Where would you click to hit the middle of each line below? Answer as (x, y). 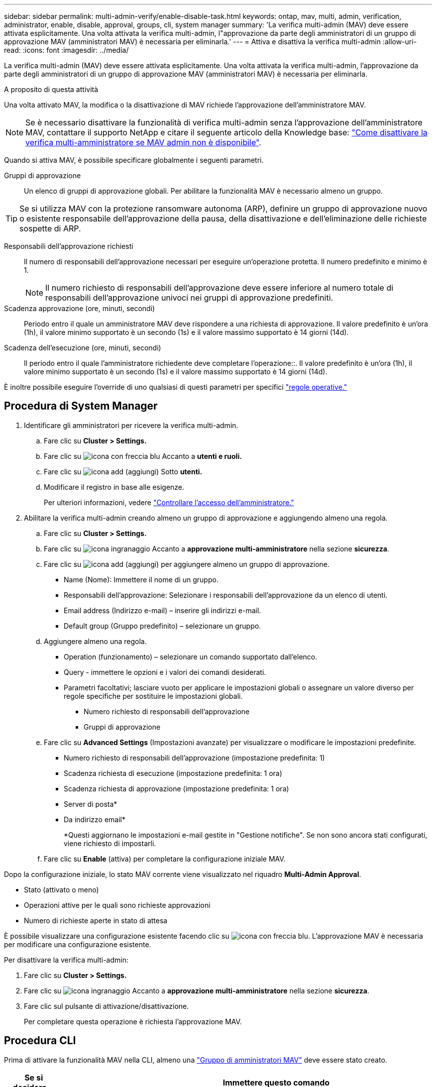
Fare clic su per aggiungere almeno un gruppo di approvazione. (187, 564)
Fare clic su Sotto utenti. (123, 471)
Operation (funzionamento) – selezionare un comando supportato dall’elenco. (191, 656)
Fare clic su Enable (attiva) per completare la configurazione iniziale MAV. (165, 859)
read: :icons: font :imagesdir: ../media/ (66, 50)
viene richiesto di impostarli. (110, 843)
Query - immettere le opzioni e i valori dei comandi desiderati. (165, 672)
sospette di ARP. (50, 228)
